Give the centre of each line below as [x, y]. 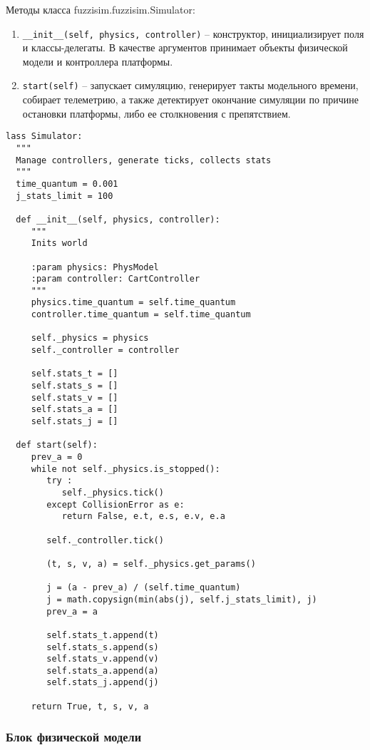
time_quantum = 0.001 [67, 184]
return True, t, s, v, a [90, 706]
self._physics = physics [90, 338]
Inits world [59, 243]
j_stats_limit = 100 [65, 196]
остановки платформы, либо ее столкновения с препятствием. [156, 113]
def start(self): [57, 445]
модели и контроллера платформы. [98, 61]
